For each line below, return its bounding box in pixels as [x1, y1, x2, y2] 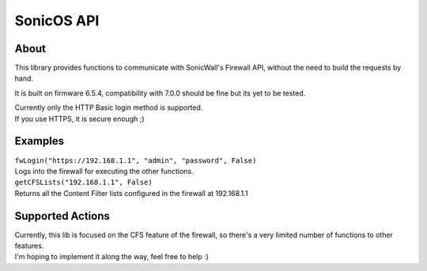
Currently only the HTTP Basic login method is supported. [14, 103, 203, 112]
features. [14, 241, 44, 250]
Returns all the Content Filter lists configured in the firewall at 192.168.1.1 [14, 188, 248, 198]
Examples [14, 134, 65, 148]
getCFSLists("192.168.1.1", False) [14, 178, 153, 187]
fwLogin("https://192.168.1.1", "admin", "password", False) [14, 156, 257, 165]
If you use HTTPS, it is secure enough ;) [14, 114, 145, 123]
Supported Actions [14, 209, 110, 223]
